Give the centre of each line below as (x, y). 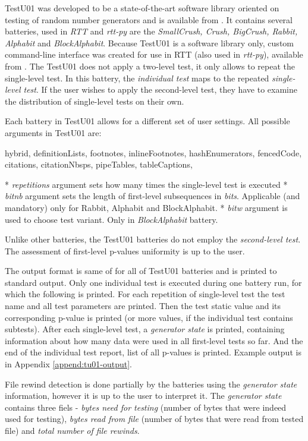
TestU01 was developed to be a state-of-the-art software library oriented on (142, 8)
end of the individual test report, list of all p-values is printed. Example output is (153, 352)
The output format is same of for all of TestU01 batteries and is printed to (141, 271)
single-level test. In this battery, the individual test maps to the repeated (137, 78)
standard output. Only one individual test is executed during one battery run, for (153, 282)
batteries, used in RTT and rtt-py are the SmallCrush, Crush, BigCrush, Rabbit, (151, 31)
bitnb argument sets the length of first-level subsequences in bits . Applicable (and (153, 196)
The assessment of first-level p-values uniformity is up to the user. (125, 251)
